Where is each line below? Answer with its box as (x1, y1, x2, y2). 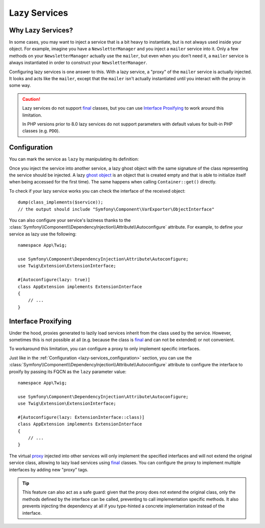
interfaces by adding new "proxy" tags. (9, 467, 88, 472)
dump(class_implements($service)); (18, 200, 104, 205)
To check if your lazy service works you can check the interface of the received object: (9, 188, 186, 194)
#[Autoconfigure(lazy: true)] (18, 277, 91, 283)
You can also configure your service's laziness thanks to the (9, 217, 131, 223)
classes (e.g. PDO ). (22, 128, 60, 134)
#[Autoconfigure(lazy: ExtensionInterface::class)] (18, 414, 145, 420)
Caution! (22, 96, 41, 102)
